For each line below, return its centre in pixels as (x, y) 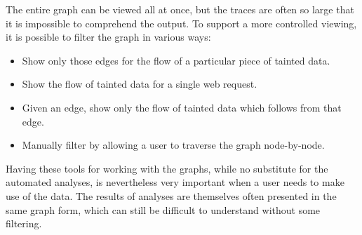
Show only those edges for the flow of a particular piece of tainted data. (176, 60)
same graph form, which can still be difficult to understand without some (163, 209)
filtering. (24, 223)
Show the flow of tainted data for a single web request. (140, 84)
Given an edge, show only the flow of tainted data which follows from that (182, 107)
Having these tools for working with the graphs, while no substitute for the (167, 168)
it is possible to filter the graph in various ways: (108, 37)
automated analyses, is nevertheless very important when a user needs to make (175, 182)
